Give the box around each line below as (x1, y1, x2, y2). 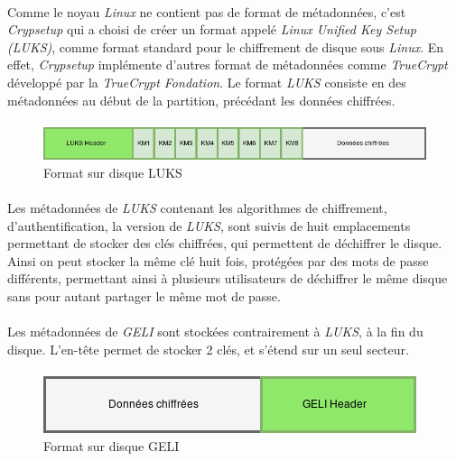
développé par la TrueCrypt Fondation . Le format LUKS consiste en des (7, 72, 406, 91)
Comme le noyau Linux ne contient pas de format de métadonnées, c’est (7, 2, 406, 21)
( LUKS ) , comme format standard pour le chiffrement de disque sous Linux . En (7, 37, 444, 56)
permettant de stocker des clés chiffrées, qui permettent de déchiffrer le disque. (7, 234, 442, 253)
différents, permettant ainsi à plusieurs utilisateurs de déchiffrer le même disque (7, 269, 448, 288)
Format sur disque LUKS (43, 162, 182, 181)
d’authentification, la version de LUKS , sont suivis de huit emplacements (7, 216, 411, 235)
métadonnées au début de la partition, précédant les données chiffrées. (7, 90, 396, 109)
